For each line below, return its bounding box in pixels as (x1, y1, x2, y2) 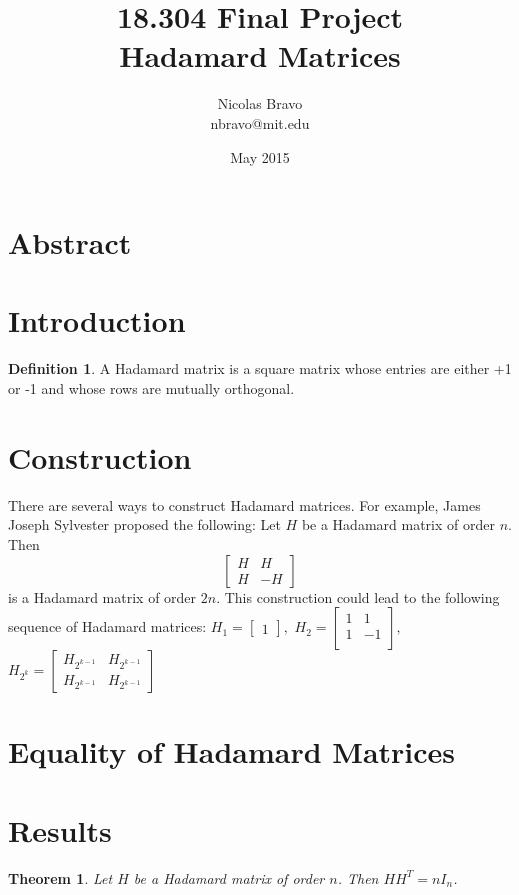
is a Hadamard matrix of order (8, 586, 197, 607)
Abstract (8, 222, 132, 263)
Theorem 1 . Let (8, 867, 113, 888)
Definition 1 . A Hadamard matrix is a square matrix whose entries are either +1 (8, 358, 512, 379)
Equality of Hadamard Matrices (8, 731, 456, 772)
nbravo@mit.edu (210, 112, 310, 133)
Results (8, 809, 112, 850)
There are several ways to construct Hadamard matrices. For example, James (8, 494, 481, 515)
